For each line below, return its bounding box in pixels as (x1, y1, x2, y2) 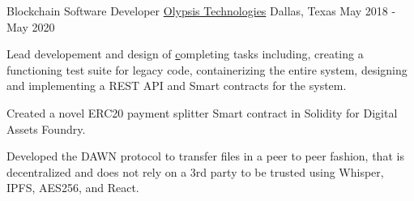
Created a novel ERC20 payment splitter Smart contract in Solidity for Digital (6, 104, 398, 121)
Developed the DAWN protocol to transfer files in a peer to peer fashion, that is (6, 148, 404, 165)
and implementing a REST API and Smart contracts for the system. (6, 77, 347, 94)
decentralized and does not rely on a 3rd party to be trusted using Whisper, (6, 163, 384, 180)
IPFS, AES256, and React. (6, 179, 139, 196)
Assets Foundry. (6, 120, 86, 137)
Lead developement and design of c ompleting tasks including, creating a (6, 45, 364, 62)
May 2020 (6, 18, 55, 35)
